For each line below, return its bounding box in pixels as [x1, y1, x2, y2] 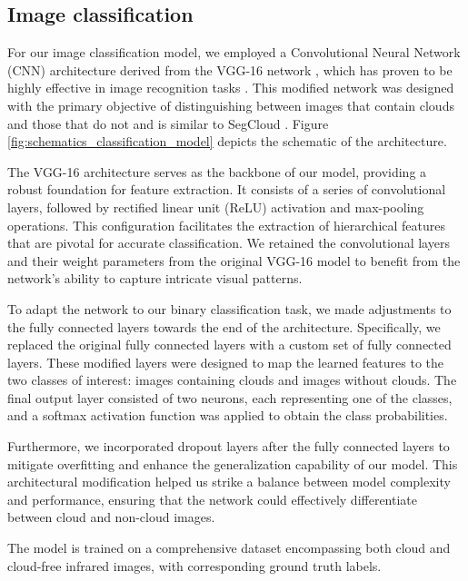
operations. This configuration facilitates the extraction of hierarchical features [7, 215, 446, 234]
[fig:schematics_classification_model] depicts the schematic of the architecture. [7, 132, 447, 151]
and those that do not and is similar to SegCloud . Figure [7, 113, 329, 133]
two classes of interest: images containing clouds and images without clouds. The [7, 370, 457, 389]
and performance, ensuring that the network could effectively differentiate [7, 489, 417, 508]
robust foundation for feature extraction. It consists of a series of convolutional [7, 180, 446, 199]
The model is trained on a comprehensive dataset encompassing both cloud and [7, 538, 451, 557]
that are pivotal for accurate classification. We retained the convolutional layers [7, 233, 450, 252]
